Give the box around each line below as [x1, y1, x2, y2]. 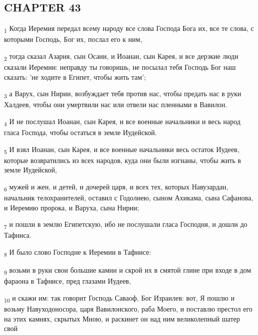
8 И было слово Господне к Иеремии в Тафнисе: [4, 247, 151, 258]
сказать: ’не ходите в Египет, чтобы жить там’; [4, 71, 146, 82]
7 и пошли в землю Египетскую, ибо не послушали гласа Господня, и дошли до [4, 219, 248, 231]
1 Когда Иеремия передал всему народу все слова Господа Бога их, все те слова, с [4, 23, 254, 34]
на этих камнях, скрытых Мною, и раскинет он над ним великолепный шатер [4, 313, 240, 324]
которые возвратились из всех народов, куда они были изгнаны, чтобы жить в [4, 155, 241, 165]
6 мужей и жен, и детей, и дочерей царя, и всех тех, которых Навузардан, [4, 181, 229, 193]
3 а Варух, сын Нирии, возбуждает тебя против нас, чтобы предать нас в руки [4, 88, 242, 100]
